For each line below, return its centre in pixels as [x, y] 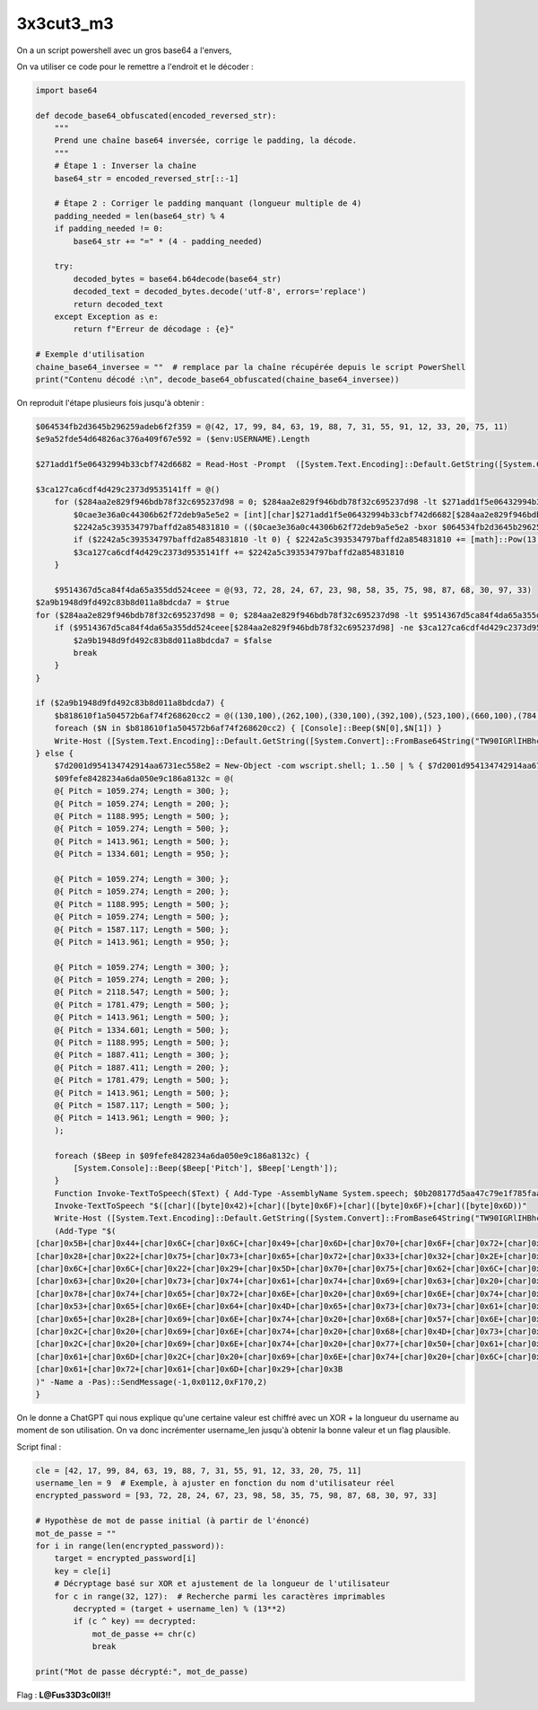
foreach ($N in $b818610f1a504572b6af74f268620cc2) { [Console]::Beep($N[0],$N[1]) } [248, 728]
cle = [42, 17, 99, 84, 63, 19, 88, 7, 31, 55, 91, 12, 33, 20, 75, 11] [199, 1470]
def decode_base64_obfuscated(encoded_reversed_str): [156, 115]
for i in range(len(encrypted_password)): [130, 1546]
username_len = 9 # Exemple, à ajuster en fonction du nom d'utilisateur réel [215, 1483]
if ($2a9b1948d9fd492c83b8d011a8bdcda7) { [130, 703]
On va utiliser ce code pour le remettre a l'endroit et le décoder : [135, 66]
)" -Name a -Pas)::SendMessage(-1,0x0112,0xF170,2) [152, 1382]
